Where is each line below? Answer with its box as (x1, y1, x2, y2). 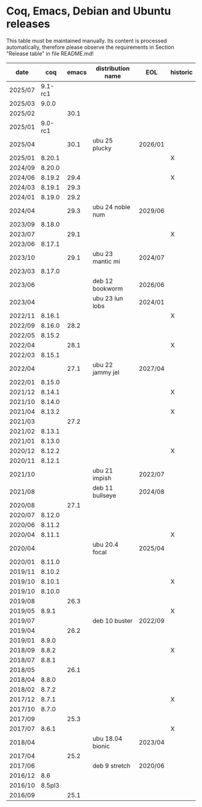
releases (6, 17, 50, 31)
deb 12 (92, 277, 113, 285)
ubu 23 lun (92, 294, 123, 303)
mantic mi (92, 257, 120, 265)
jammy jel (92, 368, 120, 376)
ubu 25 (92, 136, 113, 144)
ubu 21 (92, 466, 113, 475)
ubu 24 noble (92, 202, 130, 211)
